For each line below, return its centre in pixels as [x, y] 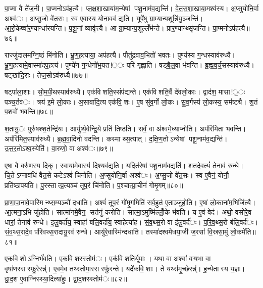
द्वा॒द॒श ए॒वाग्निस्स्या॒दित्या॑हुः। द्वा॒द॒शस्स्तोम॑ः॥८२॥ [66, 278]
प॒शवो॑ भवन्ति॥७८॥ [29, 111]
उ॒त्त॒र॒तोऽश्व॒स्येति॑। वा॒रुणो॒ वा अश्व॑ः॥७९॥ [59, 148]
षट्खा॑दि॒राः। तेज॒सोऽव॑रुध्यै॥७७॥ [46, 75]
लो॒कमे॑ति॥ [243, 232]
